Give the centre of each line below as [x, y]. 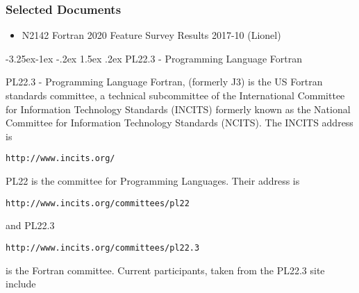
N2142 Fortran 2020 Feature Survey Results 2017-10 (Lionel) [151, 35]
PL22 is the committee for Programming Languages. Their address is [153, 181]
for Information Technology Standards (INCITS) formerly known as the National [178, 109]
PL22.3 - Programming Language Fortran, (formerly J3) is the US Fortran [164, 82]
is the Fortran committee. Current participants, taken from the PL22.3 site [165, 270]
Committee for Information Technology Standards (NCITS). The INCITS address [179, 123]
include [21, 284]
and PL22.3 [30, 225]
